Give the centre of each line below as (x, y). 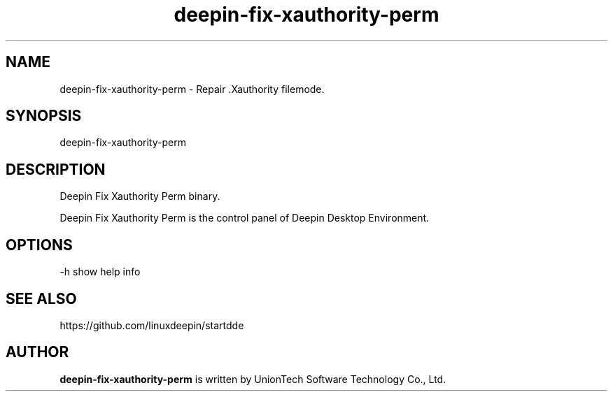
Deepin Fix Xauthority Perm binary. (140, 196)
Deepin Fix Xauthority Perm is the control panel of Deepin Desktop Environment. (245, 218)
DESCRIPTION (56, 169)
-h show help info (100, 272)
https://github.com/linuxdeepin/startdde (152, 325)
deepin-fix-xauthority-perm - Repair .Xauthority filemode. (192, 89)
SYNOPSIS (44, 116)
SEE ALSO (41, 298)
